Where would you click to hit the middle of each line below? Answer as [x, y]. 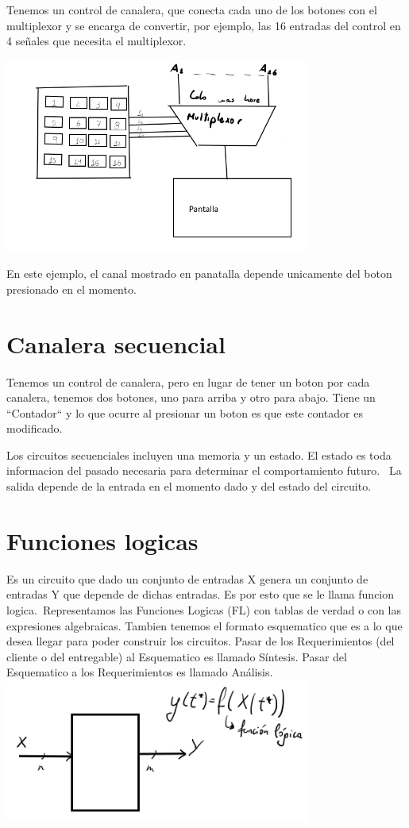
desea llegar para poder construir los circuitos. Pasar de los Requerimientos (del [201, 641]
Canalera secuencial [116, 343]
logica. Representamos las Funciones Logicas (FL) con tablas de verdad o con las [204, 609]
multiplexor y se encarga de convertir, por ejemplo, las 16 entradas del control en [204, 25]
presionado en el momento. [71, 289]
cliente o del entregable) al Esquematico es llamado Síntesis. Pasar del [177, 656]
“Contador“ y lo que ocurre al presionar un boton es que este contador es [185, 412]
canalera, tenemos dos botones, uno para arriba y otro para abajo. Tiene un [191, 397]
